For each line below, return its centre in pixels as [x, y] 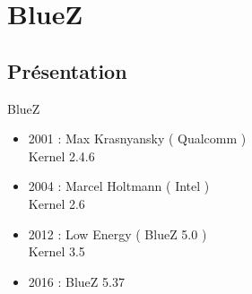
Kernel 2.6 [56, 203]
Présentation [67, 70]
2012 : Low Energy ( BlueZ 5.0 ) [117, 233]
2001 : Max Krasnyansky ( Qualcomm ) [137, 138]
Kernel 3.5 [56, 251]
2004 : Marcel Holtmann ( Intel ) [119, 186]
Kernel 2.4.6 [61, 156]
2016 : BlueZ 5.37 [76, 281]
